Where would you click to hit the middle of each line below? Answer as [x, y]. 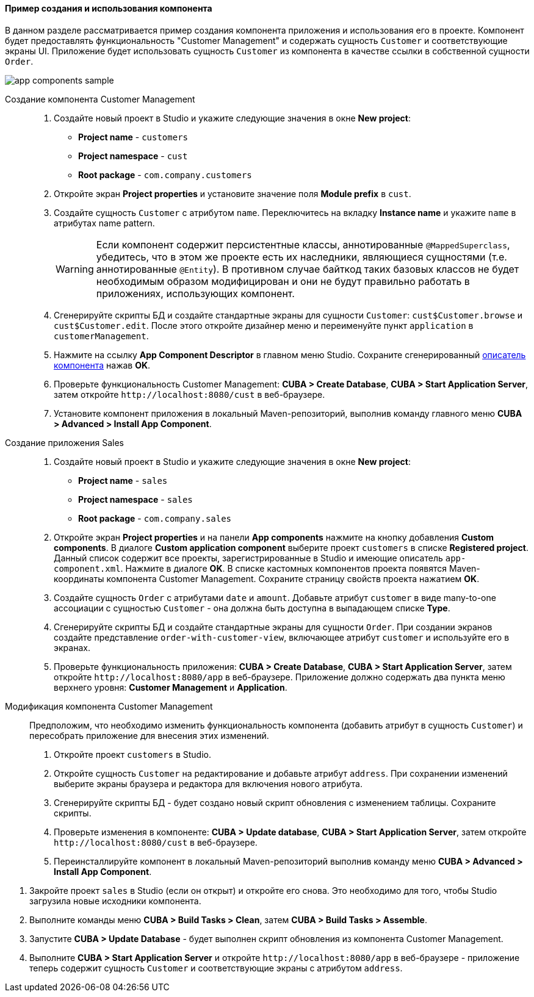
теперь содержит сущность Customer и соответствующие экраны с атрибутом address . [216, 968]
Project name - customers [133, 137]
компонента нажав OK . [102, 365]
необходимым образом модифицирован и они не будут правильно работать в [283, 281]
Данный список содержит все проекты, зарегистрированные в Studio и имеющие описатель [248, 558]
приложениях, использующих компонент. [195, 293]
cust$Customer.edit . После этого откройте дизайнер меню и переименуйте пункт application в [264, 325]
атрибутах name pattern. [104, 223]
